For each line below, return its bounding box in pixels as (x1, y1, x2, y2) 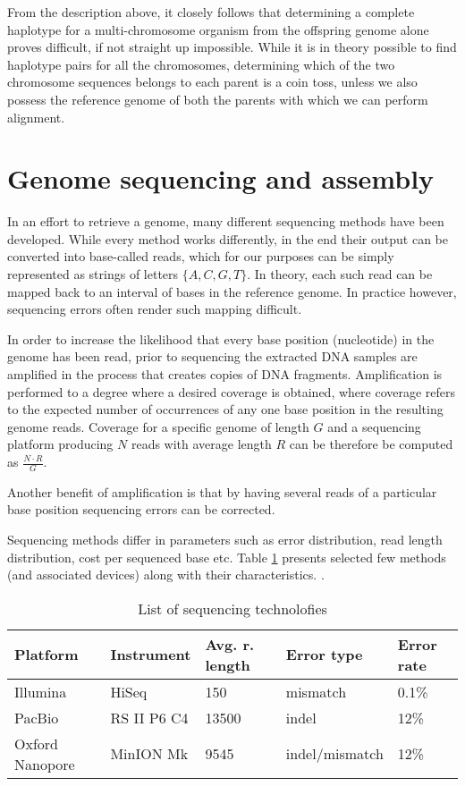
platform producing (7, 435, 114, 453)
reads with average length (131, 435, 272, 453)
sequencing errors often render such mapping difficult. (7, 300, 302, 318)
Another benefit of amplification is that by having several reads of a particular (7, 482, 437, 501)
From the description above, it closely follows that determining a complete (7, 3, 415, 21)
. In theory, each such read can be (247, 265, 433, 283)
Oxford (14, 732, 58, 754)
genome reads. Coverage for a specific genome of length (7, 417, 309, 435)
